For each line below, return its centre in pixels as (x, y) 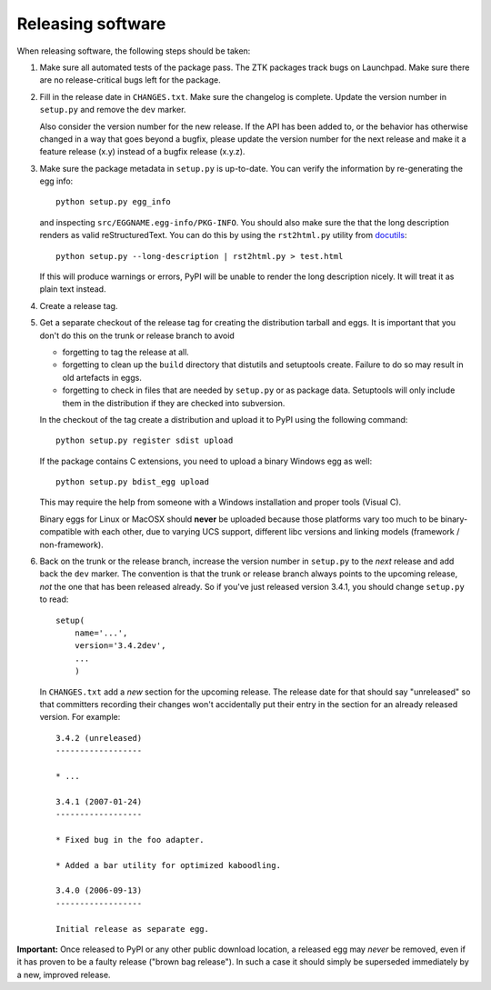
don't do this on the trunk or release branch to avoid (137, 335)
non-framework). (71, 545)
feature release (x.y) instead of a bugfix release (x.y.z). (142, 152)
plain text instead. (73, 289)
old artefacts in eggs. (102, 377)
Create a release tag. (79, 305)
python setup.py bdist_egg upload (132, 482)
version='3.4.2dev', (120, 646)
